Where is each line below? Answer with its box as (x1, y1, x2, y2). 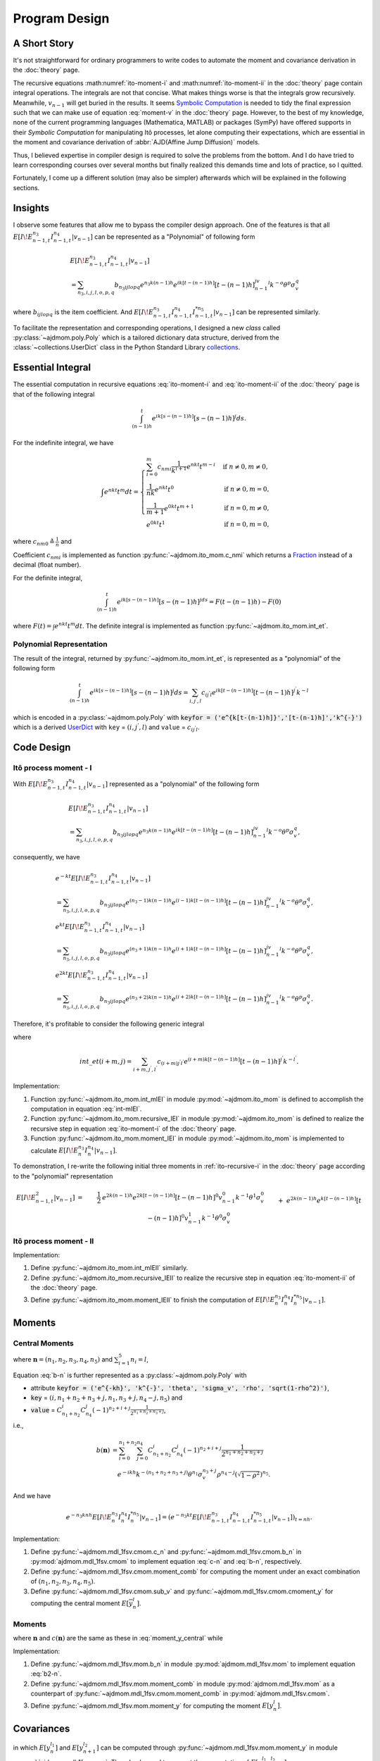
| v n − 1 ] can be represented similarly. (213, 307, 320, 318)
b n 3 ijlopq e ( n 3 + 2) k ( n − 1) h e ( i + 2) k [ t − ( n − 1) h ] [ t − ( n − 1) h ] (99, 994, 267, 1006)
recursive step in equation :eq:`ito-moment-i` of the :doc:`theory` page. (30, 1124, 237, 1133)
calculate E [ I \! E (30, 1146, 79, 1155)
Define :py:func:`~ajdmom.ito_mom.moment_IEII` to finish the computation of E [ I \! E (30, 1295, 275, 1304)
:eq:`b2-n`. (30, 1669, 62, 1678)
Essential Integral (13, 361, 91, 373)
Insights (13, 201, 50, 214)
